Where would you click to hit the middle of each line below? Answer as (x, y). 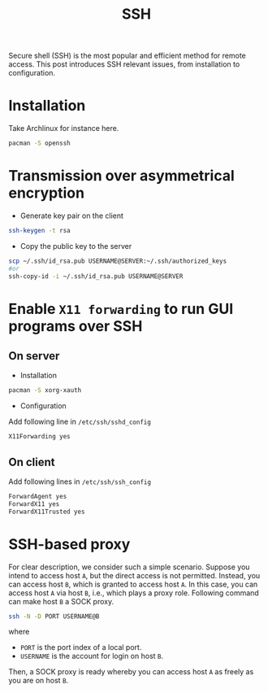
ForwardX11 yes (34, 504)
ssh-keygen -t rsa (39, 230)
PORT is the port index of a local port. (81, 647)
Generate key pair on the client (72, 216)
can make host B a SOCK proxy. (61, 601)
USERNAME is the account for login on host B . (92, 656)
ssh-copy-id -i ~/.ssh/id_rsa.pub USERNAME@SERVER (96, 276)
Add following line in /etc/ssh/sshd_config (80, 422)
